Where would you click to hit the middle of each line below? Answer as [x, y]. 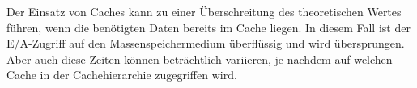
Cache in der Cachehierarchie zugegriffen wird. [122, 75]
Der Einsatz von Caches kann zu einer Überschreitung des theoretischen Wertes [204, 11]
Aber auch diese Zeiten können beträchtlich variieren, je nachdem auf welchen [200, 59]
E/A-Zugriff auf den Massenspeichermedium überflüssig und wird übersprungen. [206, 43]
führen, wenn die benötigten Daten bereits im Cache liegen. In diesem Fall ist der [208, 27]
